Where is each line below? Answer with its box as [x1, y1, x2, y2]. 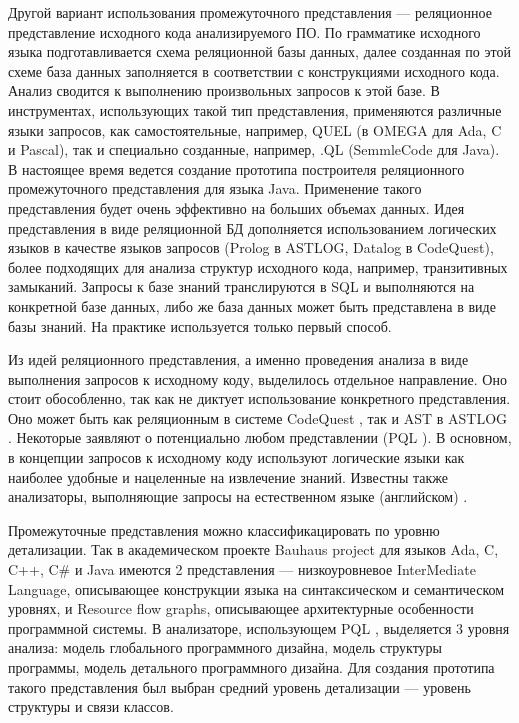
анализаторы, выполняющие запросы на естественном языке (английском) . [8, 486, 468, 507]
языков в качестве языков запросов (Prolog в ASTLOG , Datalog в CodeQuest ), [8, 237, 494, 258]
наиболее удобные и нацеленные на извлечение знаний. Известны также [8, 466, 449, 487]
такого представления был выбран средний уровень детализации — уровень [8, 676, 471, 697]
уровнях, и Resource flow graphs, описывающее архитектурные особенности [8, 598, 474, 619]
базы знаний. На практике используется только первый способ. [8, 315, 392, 336]
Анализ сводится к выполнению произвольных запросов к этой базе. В [8, 80, 440, 101]
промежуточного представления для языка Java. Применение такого [8, 178, 422, 199]
